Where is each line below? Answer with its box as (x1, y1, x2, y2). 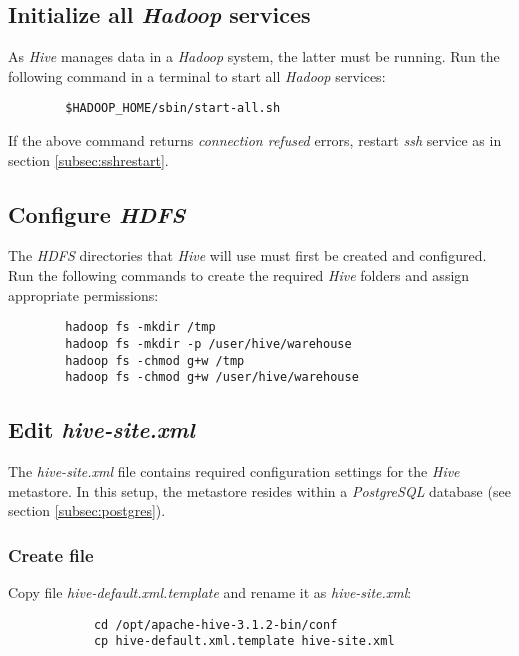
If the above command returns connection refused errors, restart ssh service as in (8, 130, 502, 151)
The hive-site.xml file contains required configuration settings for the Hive (8, 461, 460, 482)
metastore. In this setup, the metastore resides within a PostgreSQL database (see (8, 480, 511, 501)
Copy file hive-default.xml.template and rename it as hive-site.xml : (8, 582, 412, 603)
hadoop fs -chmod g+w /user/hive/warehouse (65, 370, 359, 385)
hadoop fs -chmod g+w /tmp (65, 353, 245, 368)
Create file (8, 542, 94, 567)
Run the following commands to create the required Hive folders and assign (8, 265, 470, 286)
